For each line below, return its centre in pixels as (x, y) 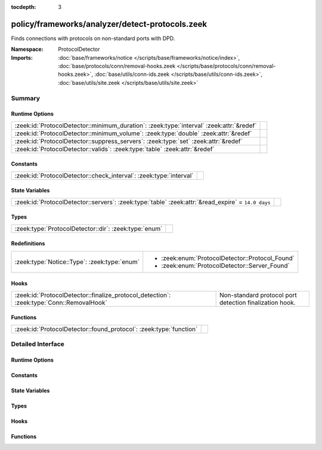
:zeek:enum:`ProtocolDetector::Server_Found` (226, 265)
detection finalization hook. (257, 302)
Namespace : (27, 49)
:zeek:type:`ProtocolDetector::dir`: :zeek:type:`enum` (89, 228)
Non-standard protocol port (258, 295)
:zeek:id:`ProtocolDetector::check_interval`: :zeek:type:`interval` (104, 175)
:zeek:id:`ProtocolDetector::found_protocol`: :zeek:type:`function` (106, 329)
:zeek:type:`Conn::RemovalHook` (61, 302)
